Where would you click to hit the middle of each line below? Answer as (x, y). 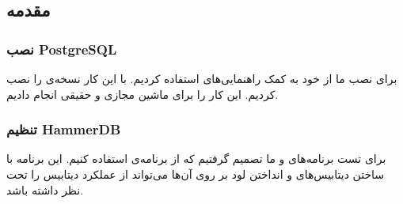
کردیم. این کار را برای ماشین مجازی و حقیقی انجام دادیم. (143, 94)
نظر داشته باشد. (45, 189)
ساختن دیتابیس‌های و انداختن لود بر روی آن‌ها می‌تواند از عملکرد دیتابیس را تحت (196, 174)
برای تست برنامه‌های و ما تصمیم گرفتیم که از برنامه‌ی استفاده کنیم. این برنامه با (196, 159)
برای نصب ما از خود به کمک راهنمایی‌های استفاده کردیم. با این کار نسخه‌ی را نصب (202, 78)
